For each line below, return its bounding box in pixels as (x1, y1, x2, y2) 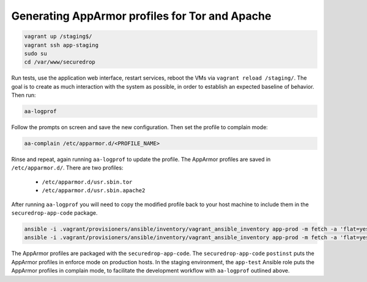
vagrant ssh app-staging (24, 42, 99, 48)
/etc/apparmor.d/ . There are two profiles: (11, 164, 124, 171)
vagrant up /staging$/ (24, 33, 92, 40)
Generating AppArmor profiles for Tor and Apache (11, 9, 272, 23)
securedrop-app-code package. (11, 209, 98, 217)
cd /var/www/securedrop (24, 59, 96, 65)
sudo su (24, 50, 47, 57)
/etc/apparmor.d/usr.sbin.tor (42, 178, 133, 185)
